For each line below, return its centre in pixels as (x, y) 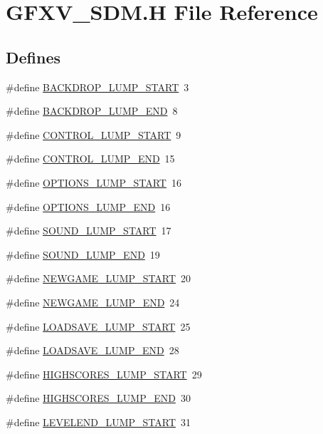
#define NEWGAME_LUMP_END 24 (93, 302)
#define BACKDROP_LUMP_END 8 (92, 111)
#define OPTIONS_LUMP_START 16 (94, 182)
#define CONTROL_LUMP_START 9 (94, 134)
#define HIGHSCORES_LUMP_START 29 (104, 374)
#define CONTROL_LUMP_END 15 (90, 159)
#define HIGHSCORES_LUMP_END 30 (98, 398)
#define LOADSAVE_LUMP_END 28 (92, 350)
